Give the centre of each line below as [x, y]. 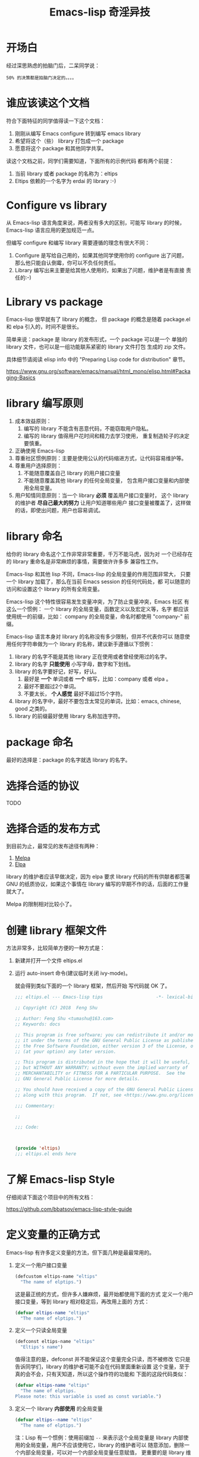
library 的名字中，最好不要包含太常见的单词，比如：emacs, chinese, [98, 701]
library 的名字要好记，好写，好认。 [57, 671]
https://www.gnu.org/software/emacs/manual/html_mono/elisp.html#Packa [99, 371]
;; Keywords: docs [37, 1024]
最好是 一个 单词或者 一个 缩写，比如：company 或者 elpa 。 [97, 679]
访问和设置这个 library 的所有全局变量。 [54, 589]
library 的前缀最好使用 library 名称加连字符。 [69, 716]
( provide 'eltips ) [37, 1148]
